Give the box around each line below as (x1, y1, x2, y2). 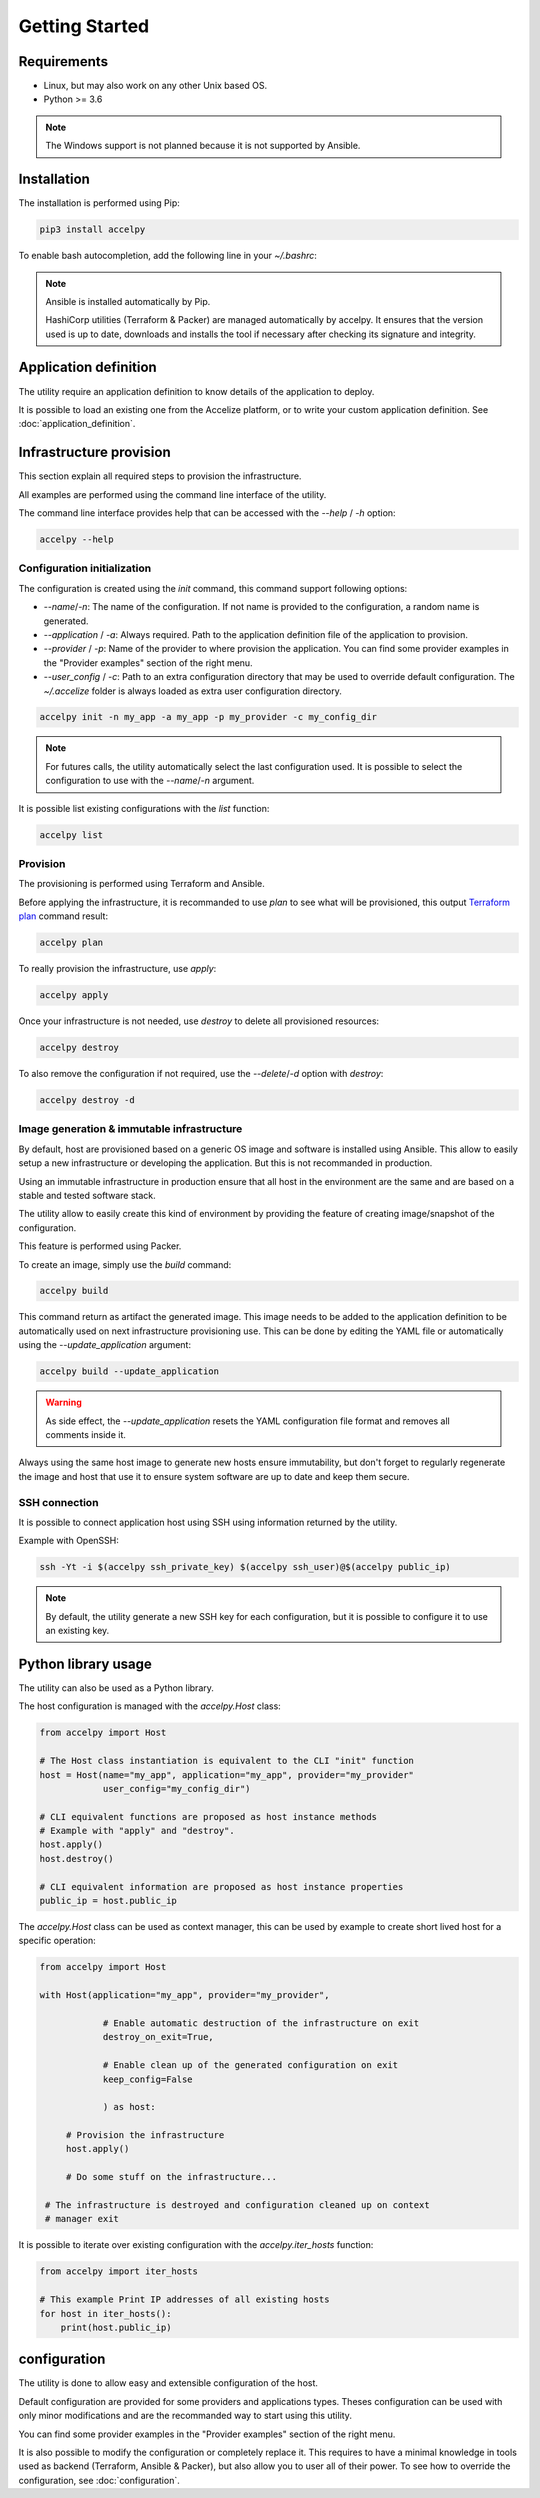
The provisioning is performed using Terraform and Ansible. (18, 878, 265, 890)
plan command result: (18, 910, 109, 922)
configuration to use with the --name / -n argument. (45, 775, 255, 787)
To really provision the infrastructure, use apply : (18, 963, 217, 975)
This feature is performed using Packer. (18, 1240, 182, 1252)
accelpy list (39, 829, 104, 840)
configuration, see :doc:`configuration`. (18, 2474, 180, 2486)
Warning (45, 1396, 82, 1409)
